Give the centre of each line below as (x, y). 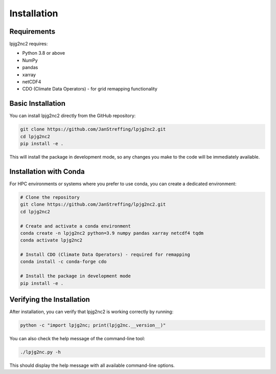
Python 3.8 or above (44, 53)
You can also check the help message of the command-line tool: (77, 339)
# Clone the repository (50, 197)
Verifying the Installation (50, 300)
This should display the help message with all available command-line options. (92, 365)
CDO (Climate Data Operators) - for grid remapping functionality (90, 89)
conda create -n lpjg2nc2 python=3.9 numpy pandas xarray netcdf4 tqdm (112, 233)
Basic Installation (38, 104)
